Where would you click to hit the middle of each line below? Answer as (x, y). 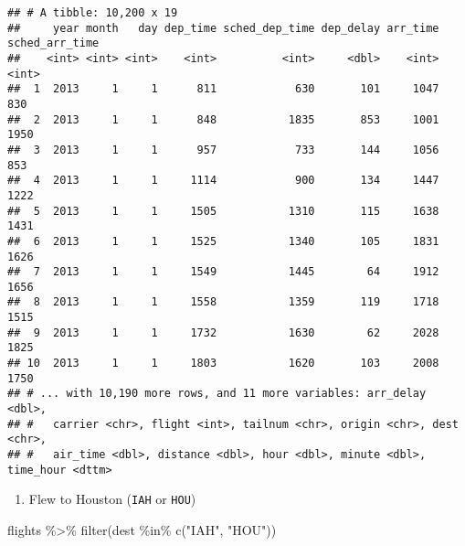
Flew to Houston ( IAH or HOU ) (112, 499)
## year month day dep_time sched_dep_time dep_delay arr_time (223, 28)
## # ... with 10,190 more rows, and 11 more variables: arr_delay (217, 394)
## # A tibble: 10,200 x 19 (93, 13)
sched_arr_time (53, 43)
